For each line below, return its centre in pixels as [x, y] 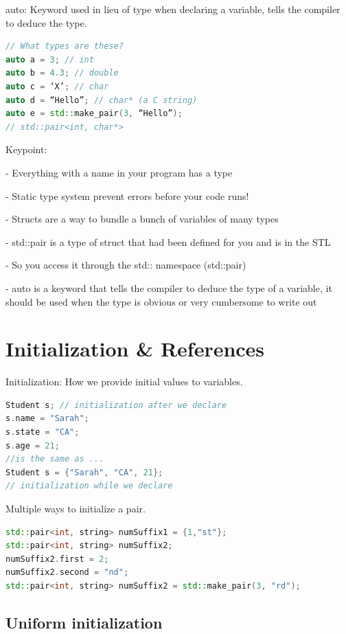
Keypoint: [26, 149]
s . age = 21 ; [33, 445]
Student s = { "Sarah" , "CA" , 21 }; [84, 472]
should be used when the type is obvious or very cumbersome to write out [161, 301]
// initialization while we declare [89, 486]
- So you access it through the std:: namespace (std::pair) [126, 265]
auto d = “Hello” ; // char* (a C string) [102, 100]
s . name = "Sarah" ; [47, 419]
